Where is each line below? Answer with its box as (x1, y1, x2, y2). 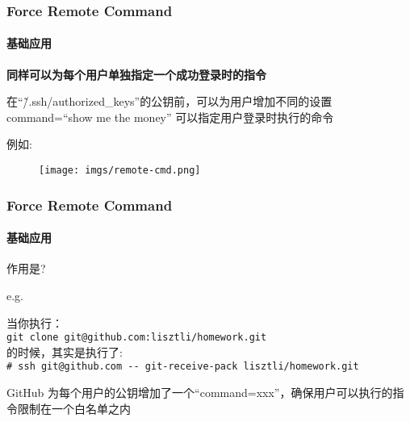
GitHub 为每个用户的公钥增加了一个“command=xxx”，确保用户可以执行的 (6, 384, 393, 400)
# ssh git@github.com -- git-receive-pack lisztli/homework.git (6, 361, 359, 373)
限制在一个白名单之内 (17, 399, 131, 416)
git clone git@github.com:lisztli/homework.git (6, 332, 267, 344)
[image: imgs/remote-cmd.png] (39, 165, 201, 177)
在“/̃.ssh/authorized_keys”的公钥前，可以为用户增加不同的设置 (6, 93, 333, 110)
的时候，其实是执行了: (6, 343, 123, 360)
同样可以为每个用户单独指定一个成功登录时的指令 (6, 65, 266, 82)
